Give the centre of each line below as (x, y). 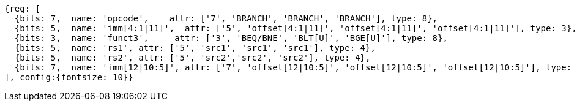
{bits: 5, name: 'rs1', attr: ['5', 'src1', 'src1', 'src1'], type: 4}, (195, 48)
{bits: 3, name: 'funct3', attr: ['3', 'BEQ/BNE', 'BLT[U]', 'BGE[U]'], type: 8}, (231, 38)
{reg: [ (23, 9)
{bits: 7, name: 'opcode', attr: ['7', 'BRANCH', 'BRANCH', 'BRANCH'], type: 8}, (226, 18)
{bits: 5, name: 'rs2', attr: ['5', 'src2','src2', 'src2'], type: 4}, (192, 58)
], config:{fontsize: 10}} (69, 77)
